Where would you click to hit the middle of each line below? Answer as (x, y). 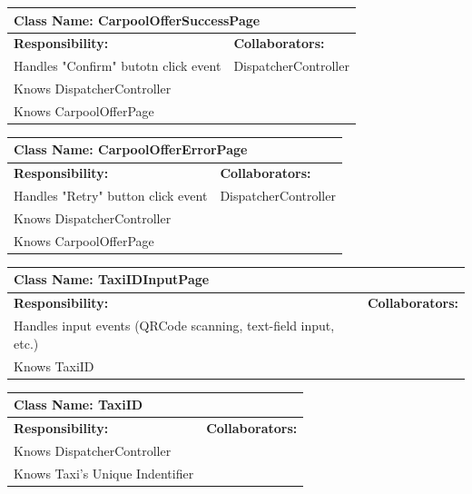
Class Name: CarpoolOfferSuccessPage (137, 20)
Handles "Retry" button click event (111, 196)
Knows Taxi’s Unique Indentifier (104, 473)
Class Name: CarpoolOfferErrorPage (131, 149)
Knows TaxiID (54, 366)
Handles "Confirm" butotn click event (118, 66)
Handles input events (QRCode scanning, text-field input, (174, 326)
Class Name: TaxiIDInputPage (112, 279)
